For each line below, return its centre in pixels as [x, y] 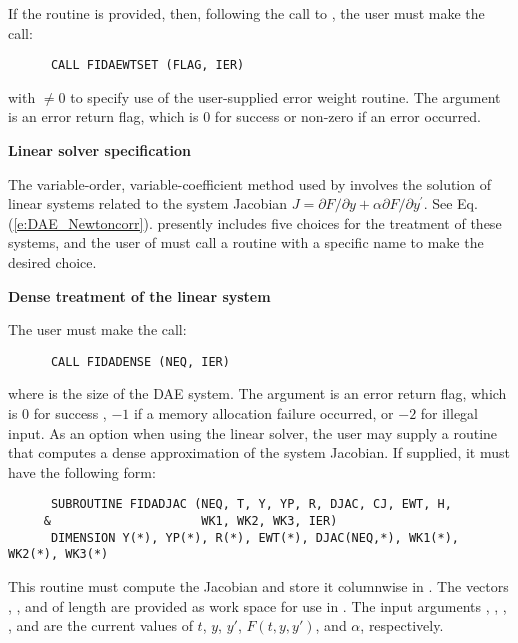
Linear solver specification [99, 150]
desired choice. [52, 262]
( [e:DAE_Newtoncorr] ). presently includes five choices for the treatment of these [255, 222]
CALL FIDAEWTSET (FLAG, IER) [147, 65]
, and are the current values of [100, 625]
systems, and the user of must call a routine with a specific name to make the [246, 242]
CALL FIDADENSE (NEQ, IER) [140, 361]
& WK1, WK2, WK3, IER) [190, 521]
